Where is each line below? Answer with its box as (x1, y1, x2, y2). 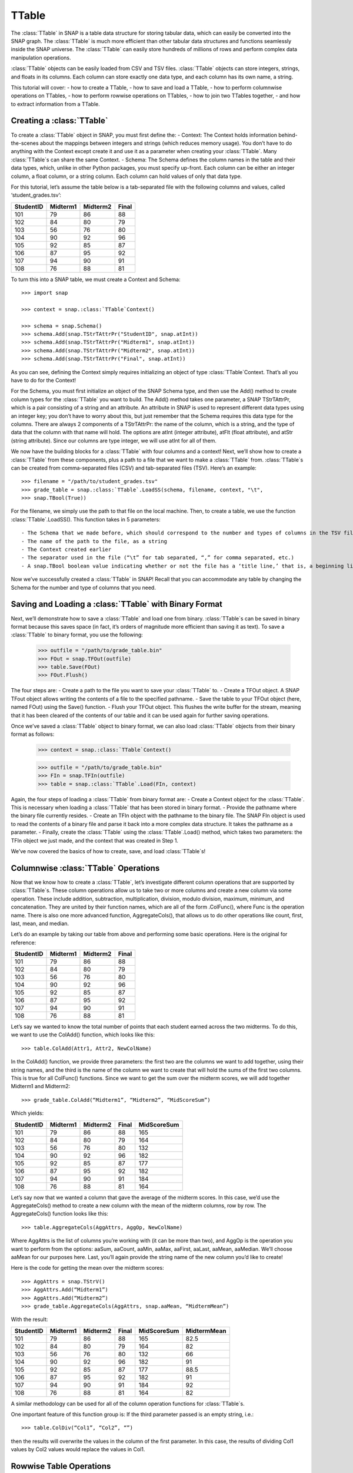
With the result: (11, 1316, 48, 1323)
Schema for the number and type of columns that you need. (11, 584, 156, 591)
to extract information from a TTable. (11, 100, 100, 107)
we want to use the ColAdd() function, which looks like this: (11, 1031, 155, 1038)
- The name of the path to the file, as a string (21, 538, 168, 544)
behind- (278, 131, 298, 138)
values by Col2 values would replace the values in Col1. (11, 1446, 145, 1453)
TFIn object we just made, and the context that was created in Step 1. (11, 837, 179, 844)
